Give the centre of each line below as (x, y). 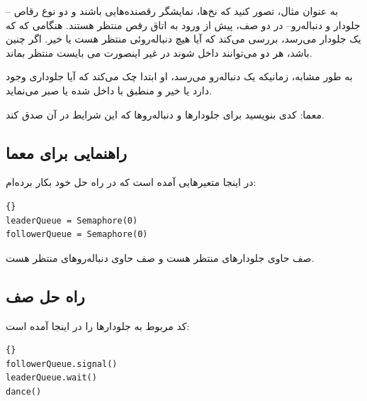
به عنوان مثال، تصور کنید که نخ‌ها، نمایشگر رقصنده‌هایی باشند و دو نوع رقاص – (172, 11)
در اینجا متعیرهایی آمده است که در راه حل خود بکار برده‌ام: (131, 182)
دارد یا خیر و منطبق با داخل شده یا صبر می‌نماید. (109, 90)
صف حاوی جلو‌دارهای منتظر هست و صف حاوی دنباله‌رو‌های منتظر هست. (160, 257)
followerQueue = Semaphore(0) (77, 235)
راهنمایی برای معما (66, 152)
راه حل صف (45, 296)
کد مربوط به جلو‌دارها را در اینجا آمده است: (98, 325)
